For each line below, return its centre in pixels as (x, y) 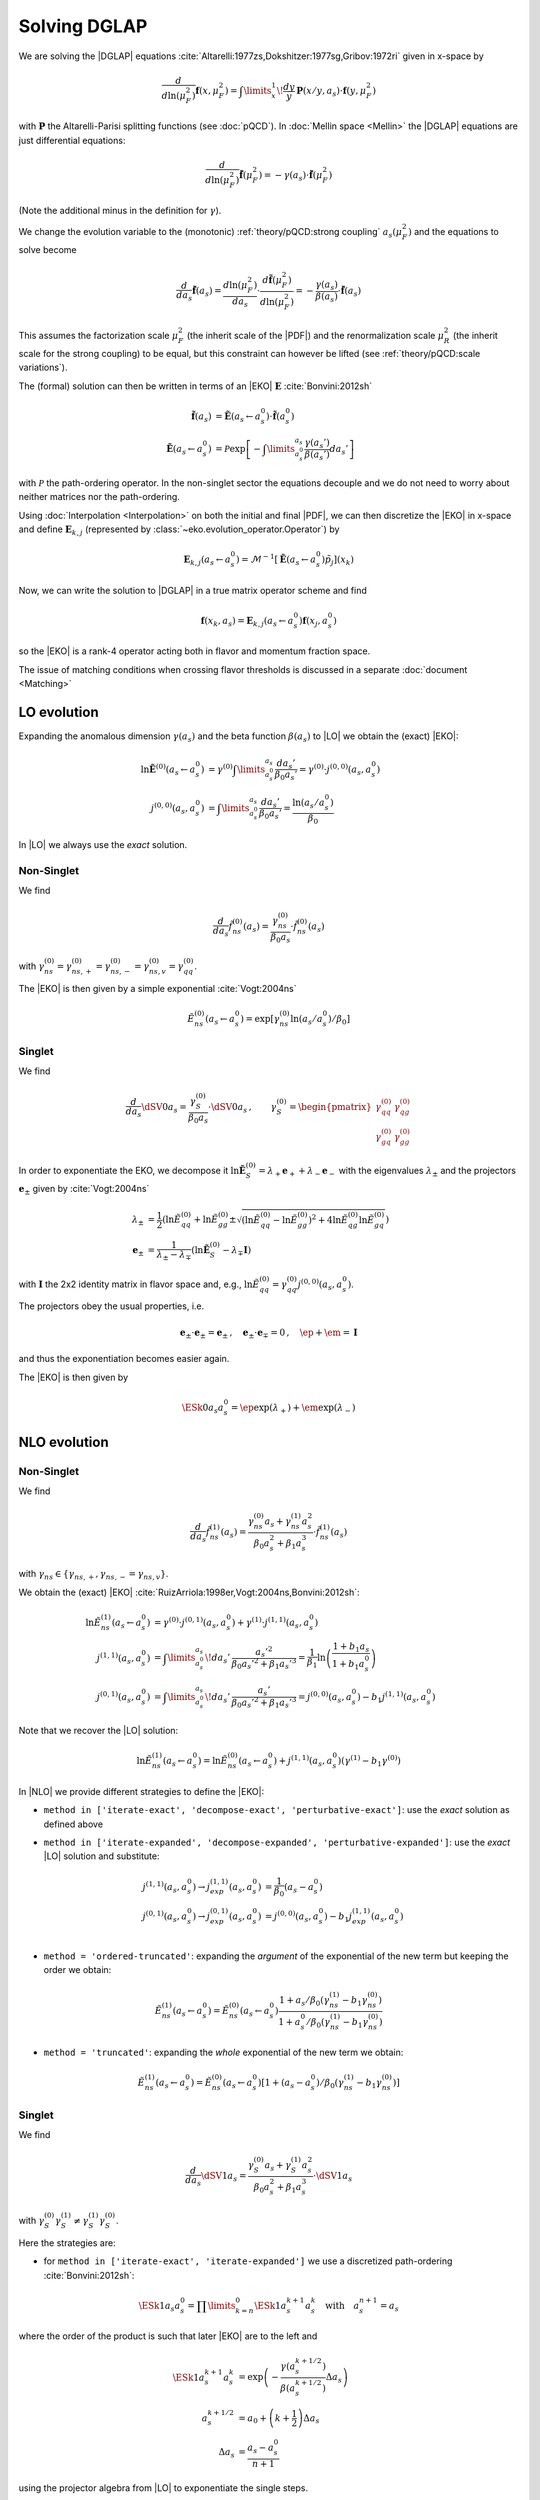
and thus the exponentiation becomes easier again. (124, 1359)
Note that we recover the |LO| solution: (98, 1731)
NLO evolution (63, 1441)
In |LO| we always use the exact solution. (103, 844)
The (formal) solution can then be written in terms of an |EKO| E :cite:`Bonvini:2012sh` (195, 386)
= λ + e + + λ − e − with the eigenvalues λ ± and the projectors (387, 1172)
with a (342, 2305)
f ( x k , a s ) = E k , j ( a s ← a (247, 622)
